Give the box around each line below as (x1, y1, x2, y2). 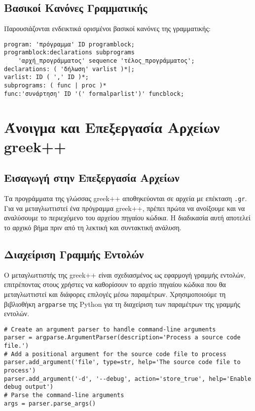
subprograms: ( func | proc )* (4, 82, 107, 89)
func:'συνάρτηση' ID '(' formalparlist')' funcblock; (4, 90, 184, 97)
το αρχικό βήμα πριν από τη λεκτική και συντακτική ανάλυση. (4, 222, 182, 232)
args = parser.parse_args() (4, 400, 96, 407)
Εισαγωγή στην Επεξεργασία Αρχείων (4, 170, 180, 185)
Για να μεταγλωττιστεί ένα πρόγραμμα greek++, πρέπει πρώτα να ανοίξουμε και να (4, 203, 245, 213)
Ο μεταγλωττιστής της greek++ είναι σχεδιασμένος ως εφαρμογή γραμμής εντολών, (4, 269, 246, 280)
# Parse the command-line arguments (4, 392, 124, 399)
